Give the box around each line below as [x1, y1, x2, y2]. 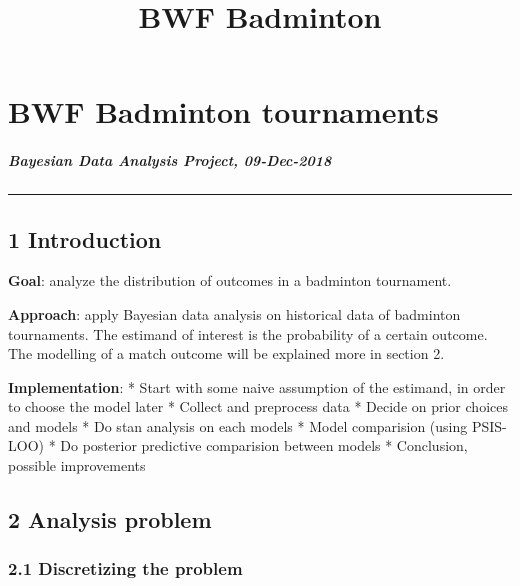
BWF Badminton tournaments [8, 91, 439, 132]
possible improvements [8, 455, 146, 476]
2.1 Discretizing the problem [8, 556, 243, 581]
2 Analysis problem [8, 504, 212, 535]
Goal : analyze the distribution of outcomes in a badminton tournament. [8, 270, 452, 291]
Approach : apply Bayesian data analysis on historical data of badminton [8, 303, 461, 324]
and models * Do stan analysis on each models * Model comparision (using [8, 415, 468, 436]
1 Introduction [8, 223, 162, 254]
